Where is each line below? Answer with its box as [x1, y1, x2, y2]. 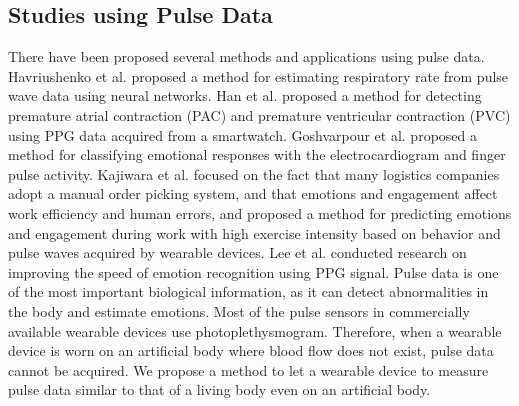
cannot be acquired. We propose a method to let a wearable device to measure [8, 359, 489, 380]
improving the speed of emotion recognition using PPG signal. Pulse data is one [8, 261, 499, 282]
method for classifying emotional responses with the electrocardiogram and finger [8, 144, 506, 165]
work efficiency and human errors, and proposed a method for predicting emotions [8, 202, 512, 223]
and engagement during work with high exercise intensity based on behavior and [8, 222, 501, 243]
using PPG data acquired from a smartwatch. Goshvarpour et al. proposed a [8, 124, 477, 145]
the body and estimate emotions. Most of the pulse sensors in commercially [8, 300, 470, 321]
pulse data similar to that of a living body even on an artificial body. [8, 379, 431, 400]
